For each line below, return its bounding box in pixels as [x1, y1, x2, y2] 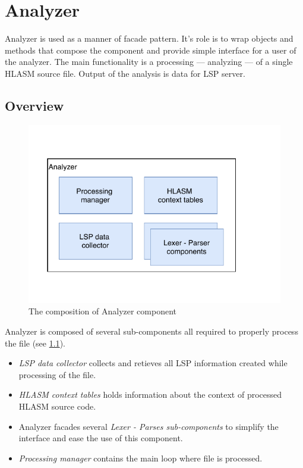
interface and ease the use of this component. [18, 432, 183, 444]
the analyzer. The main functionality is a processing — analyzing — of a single [5, 55, 293, 68]
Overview [5, 96, 64, 114]
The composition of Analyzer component [29, 305, 177, 317]
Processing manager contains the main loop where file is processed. [18, 451, 263, 464]
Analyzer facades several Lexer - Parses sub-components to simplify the [18, 420, 279, 432]
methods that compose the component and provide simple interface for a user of [5, 43, 296, 56]
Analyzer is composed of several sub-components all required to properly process [5, 325, 298, 337]
